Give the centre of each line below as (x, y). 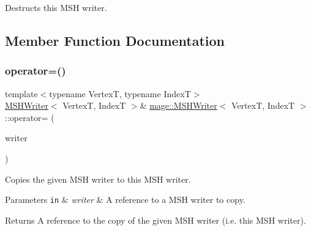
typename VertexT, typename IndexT (120, 93)
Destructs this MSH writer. (56, 7)
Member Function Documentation (115, 40)
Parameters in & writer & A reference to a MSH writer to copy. (125, 200)
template (21, 93)
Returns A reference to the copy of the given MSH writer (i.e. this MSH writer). (155, 220)
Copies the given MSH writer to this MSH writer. (98, 179)
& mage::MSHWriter (178, 105)
